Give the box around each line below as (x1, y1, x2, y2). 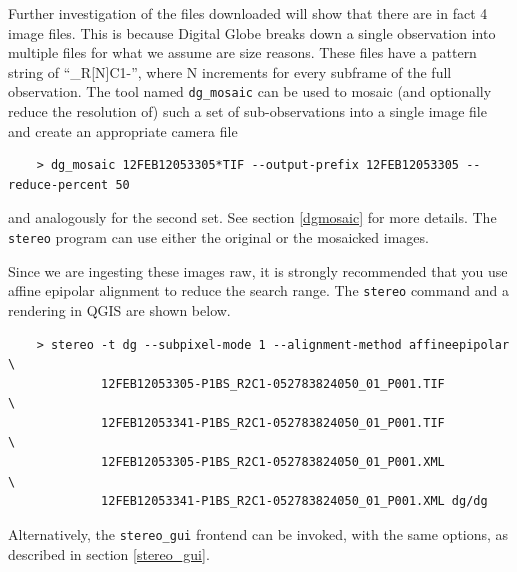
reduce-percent (8, 177, 109, 192)
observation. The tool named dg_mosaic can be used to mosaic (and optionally (8, 81, 492, 102)
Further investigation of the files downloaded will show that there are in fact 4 (8, 3, 488, 23)
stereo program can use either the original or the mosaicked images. (8, 227, 429, 247)
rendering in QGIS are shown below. (8, 299, 231, 320)
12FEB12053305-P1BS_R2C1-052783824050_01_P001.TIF (101, 376, 445, 391)
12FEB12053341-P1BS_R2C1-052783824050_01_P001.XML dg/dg (101, 494, 488, 509)
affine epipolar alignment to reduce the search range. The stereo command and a (8, 280, 509, 301)
